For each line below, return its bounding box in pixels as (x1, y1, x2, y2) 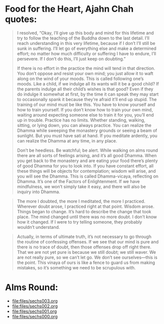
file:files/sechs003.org (12, 298, 58, 304)
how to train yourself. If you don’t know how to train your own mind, (17, 106, 153, 113)
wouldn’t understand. (17, 224, 60, 230)
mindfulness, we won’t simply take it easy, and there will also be (17, 183, 146, 189)
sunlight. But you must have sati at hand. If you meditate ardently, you (17, 133, 158, 139)
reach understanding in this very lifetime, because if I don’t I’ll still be (17, 40, 155, 46)
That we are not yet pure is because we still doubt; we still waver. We (17, 249, 156, 255)
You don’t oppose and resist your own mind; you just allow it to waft (17, 70, 154, 76)
